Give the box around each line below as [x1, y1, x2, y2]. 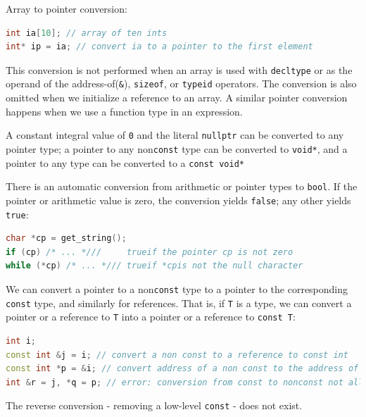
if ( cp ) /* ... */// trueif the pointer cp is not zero [6, 247, 294, 257]
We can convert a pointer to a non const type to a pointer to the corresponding [6, 282, 348, 296]
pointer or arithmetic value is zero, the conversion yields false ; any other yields [6, 192, 351, 207]
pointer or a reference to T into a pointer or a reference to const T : [6, 309, 296, 324]
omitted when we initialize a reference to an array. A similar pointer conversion [6, 90, 348, 105]
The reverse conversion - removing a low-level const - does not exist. [6, 398, 303, 413]
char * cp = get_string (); [6, 233, 127, 244]
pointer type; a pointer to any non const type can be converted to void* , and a [6, 141, 348, 156]
